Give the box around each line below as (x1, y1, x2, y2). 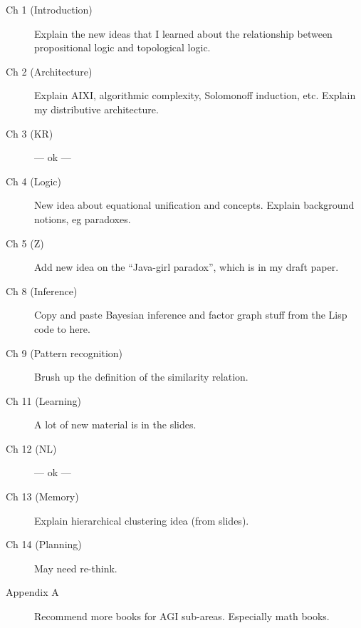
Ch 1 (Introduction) (6, 2, 93, 16)
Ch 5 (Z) (6, 235, 44, 250)
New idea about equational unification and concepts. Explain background (34, 197, 355, 212)
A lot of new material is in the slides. (34, 417, 197, 432)
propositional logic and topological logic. (34, 40, 211, 55)
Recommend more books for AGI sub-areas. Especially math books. (34, 609, 330, 624)
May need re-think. (34, 560, 117, 575)
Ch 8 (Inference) (6, 283, 78, 298)
